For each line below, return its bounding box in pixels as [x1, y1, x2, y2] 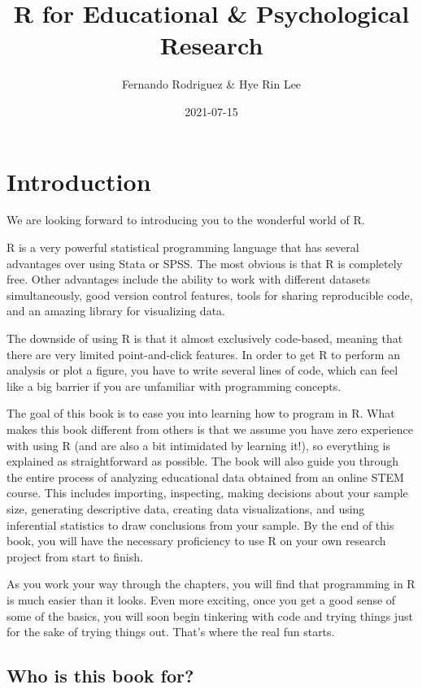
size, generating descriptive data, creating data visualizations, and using [7, 500, 365, 517]
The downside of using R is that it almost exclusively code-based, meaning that [7, 330, 403, 346]
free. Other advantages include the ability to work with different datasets [7, 271, 371, 288]
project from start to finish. [7, 548, 143, 565]
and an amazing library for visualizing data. [7, 302, 225, 319]
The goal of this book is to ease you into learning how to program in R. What [7, 405, 395, 422]
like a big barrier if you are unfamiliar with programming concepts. [7, 377, 342, 394]
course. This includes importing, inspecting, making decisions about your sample [7, 484, 408, 501]
